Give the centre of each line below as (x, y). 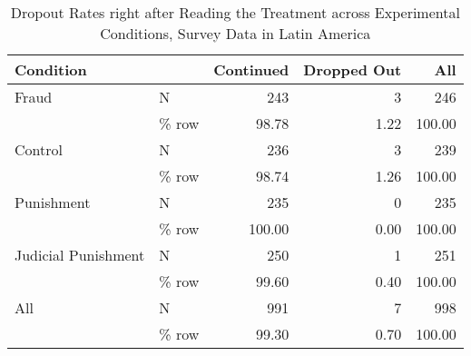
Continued (251, 69)
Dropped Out (353, 69)
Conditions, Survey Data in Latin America (235, 33)
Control (39, 149)
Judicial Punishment (80, 255)
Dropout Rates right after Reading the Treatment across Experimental (235, 12)
